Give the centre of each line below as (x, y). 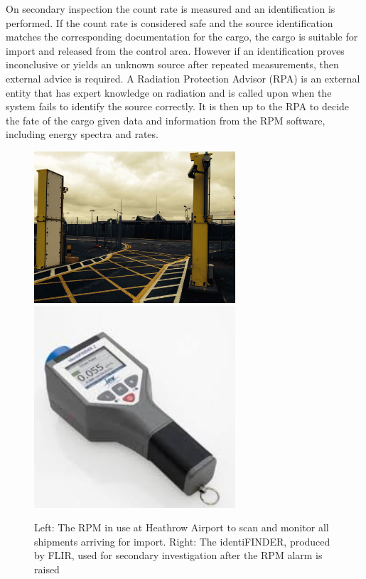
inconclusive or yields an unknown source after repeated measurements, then (172, 64)
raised (47, 569)
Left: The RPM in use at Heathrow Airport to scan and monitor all (182, 527)
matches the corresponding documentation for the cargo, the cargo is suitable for (182, 37)
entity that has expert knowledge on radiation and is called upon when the (169, 92)
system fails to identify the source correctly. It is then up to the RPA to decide (178, 106)
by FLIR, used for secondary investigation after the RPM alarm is (178, 555)
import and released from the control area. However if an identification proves (175, 50)
